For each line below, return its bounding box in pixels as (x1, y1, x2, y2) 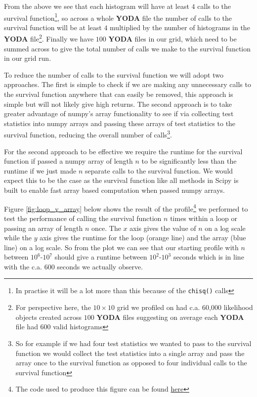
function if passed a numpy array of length (4, 156, 133, 166)
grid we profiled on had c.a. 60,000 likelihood (117, 302, 253, 312)
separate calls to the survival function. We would (85, 165, 233, 176)
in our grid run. (4, 53, 51, 63)
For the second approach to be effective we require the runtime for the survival (4, 146, 243, 156)
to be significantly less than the (141, 156, 237, 166)
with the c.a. (4, 261, 42, 271)
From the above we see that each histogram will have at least (4, 1, 189, 11)
